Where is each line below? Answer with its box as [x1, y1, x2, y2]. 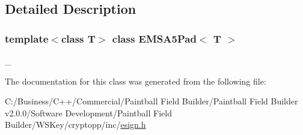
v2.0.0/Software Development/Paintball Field [5, 106, 172, 119]
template [5, 31, 49, 46]
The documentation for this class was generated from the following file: [5, 74, 266, 87]
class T [61, 31, 96, 46]
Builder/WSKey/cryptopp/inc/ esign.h [5, 118, 146, 131]
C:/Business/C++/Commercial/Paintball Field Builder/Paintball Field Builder [5, 95, 298, 107]
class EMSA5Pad [112, 31, 197, 46]
